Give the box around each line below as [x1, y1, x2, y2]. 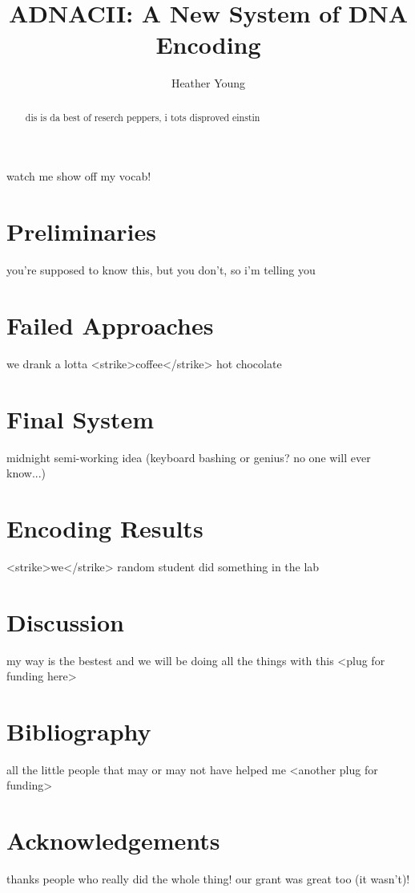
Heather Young [171, 75, 246, 91]
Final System [6, 402, 155, 435]
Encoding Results [6, 511, 203, 544]
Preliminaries [6, 215, 156, 248]
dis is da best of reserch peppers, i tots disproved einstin [25, 110, 260, 124]
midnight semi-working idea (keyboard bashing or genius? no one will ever [6, 449, 371, 465]
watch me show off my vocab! [6, 168, 151, 185]
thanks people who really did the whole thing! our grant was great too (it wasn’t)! [6, 871, 410, 887]
